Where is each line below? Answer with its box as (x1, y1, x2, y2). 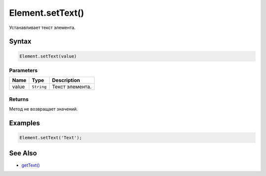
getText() (21, 162, 40, 168)
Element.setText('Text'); (19, 135, 82, 141)
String (32, 84, 47, 89)
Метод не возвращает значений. (9, 106, 78, 112)
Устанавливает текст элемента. (9, 25, 76, 30)
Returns (9, 96, 29, 103)
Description (52, 77, 80, 84)
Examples (9, 118, 40, 127)
